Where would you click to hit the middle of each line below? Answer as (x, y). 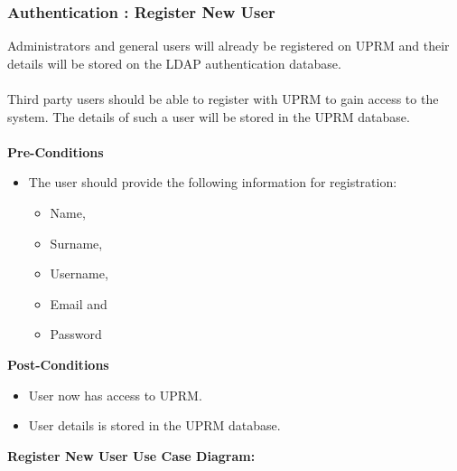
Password (76, 334)
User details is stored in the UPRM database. (154, 425)
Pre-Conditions (56, 151)
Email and (79, 303)
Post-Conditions (58, 364)
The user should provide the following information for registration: (213, 182)
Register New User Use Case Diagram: (131, 455)
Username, (79, 273)
